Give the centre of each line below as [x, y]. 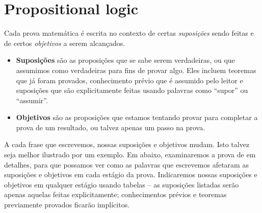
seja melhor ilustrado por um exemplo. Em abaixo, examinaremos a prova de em [130, 155]
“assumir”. [32, 100]
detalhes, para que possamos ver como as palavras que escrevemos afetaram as [126, 164]
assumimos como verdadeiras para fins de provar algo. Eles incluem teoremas [136, 70]
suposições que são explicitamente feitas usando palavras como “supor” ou [132, 90]
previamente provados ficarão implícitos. [67, 205]
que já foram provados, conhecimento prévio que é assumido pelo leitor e [129, 80]
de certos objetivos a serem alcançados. [65, 43]
